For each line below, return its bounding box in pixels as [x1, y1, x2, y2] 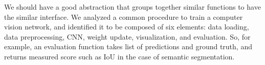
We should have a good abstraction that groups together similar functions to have [4, 2, 261, 12]
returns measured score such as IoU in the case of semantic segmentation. [4, 51, 235, 61]
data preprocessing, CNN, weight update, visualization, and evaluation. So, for [4, 31, 251, 42]
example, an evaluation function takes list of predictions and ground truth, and [4, 41, 252, 52]
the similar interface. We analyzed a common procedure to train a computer [4, 11, 243, 22]
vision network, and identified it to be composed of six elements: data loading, [4, 21, 249, 32]
